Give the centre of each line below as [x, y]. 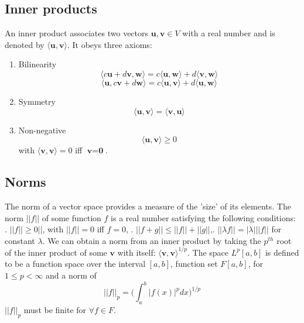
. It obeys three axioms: [110, 44]
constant [20, 240]
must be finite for [55, 309]
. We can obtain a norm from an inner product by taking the [152, 240]
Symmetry [37, 101]
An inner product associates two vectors [77, 33]
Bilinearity [37, 64]
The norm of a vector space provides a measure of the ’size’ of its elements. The [148, 206]
